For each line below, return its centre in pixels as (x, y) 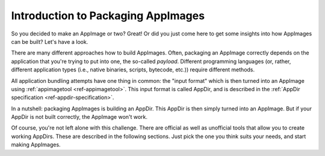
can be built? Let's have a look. (50, 41)
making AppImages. (36, 145)
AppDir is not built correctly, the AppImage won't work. (79, 117)
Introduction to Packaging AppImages (108, 16)
